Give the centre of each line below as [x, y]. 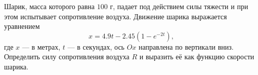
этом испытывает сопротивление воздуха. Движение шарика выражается [116, 16]
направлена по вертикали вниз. [186, 46]
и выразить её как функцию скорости [197, 57]
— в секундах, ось [96, 46]
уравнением [22, 26]
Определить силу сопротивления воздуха [67, 57]
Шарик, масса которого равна [50, 6]
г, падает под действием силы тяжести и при [179, 6]
